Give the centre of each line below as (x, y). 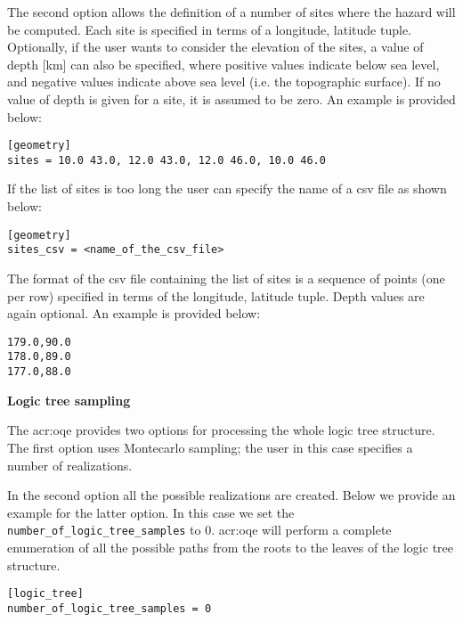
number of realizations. (70, 465)
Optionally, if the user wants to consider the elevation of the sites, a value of (215, 47)
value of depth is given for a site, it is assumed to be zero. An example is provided (231, 98)
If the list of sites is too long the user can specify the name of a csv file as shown (227, 188)
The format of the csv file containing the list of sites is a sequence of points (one (226, 278)
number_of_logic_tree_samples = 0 (110, 608)
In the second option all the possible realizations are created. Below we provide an (231, 495)
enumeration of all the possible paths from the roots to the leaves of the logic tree (231, 547)
